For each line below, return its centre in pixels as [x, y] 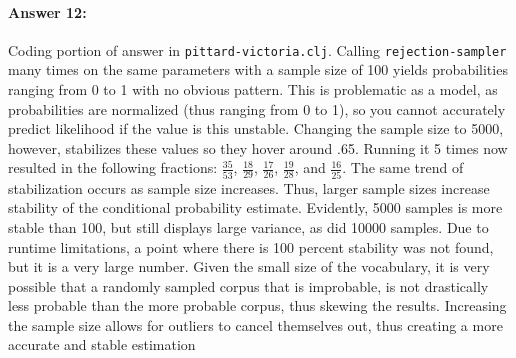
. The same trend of [403, 167]
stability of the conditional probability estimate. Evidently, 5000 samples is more [255, 207]
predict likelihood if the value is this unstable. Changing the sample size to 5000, [256, 128]
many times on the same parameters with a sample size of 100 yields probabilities [258, 69]
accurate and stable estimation [102, 344]
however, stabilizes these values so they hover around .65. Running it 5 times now [258, 147]
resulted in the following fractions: [113, 167]
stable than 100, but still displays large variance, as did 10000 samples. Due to [248, 226]
